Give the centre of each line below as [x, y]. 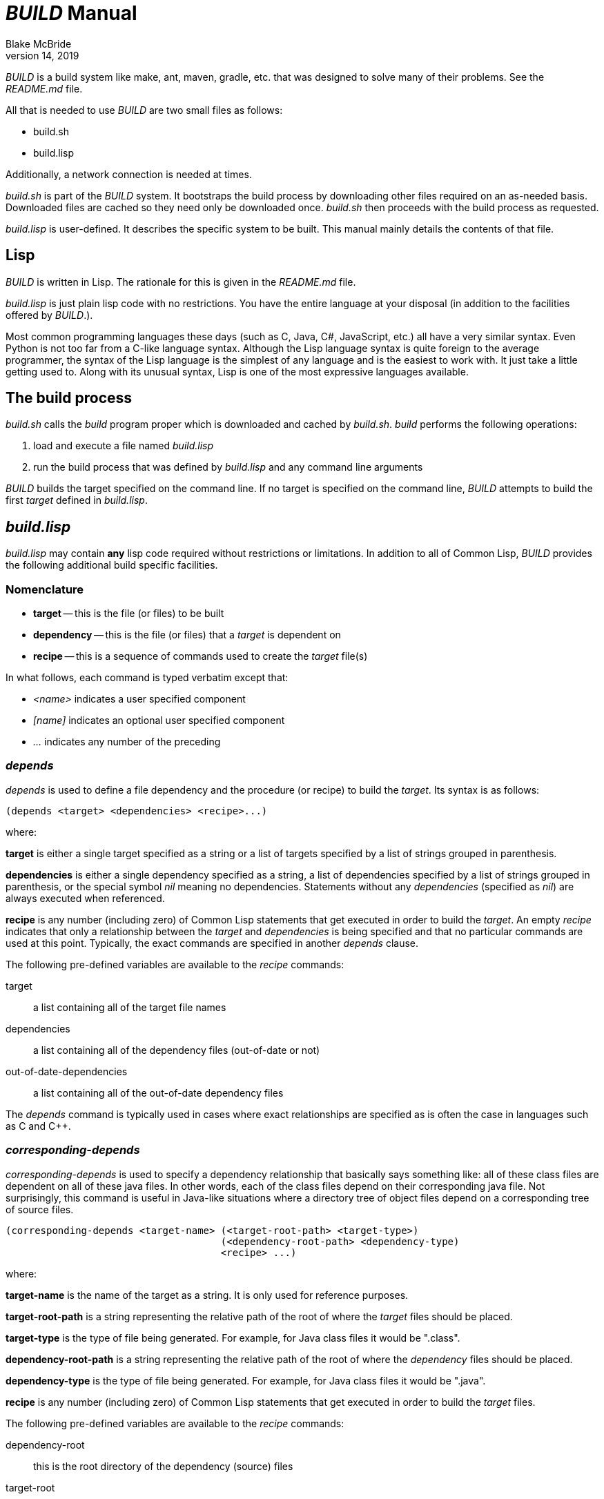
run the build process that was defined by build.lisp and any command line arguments [228, 467]
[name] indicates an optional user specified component [159, 721]
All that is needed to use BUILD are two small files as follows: [144, 110]
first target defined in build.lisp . [77, 500]
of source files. [40, 1209]
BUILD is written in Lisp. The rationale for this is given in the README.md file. [181, 282]
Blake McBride [39, 43]
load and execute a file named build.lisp [124, 446]
